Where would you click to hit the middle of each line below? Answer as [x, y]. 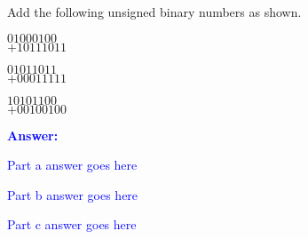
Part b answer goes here [73, 194]
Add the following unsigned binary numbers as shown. [154, 12]
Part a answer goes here [72, 165]
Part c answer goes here [72, 224]
